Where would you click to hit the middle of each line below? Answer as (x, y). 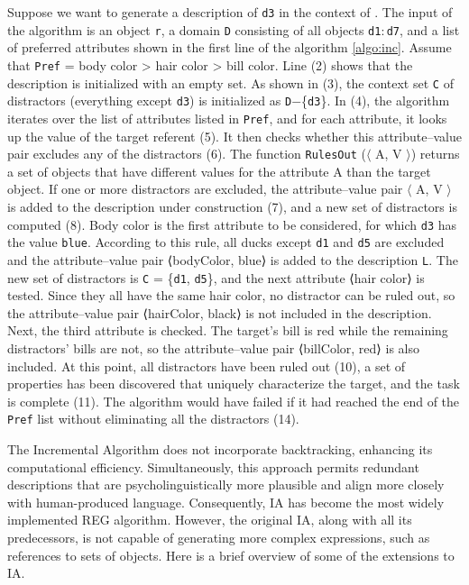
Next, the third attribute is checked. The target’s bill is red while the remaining (228, 330)
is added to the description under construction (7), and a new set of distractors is (232, 206)
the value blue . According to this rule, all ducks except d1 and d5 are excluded (226, 242)
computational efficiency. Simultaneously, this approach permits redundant (213, 466)
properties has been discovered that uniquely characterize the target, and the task (234, 384)
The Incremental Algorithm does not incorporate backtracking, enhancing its (220, 449)
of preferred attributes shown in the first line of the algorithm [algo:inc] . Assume (230, 47)
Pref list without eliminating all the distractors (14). (153, 419)
